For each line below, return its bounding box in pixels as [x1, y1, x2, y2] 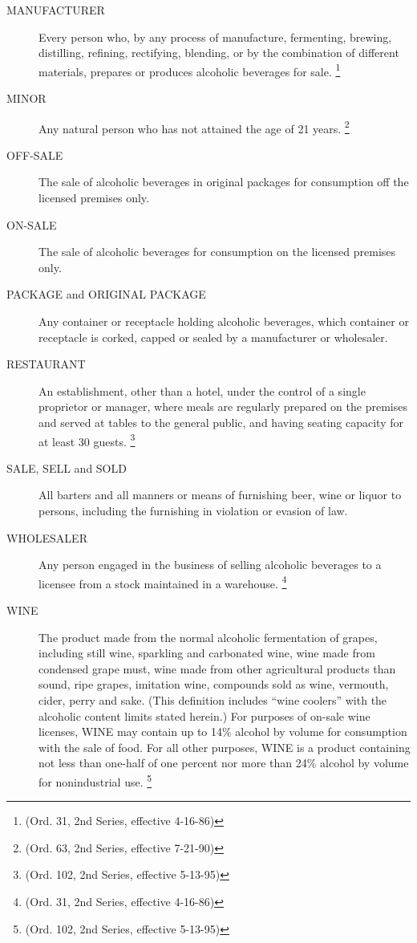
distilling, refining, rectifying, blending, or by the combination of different [38, 44, 399, 61]
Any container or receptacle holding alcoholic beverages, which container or [38, 313, 409, 330]
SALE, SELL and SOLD [6, 459, 127, 476]
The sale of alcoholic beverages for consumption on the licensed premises [38, 243, 396, 260]
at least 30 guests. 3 [38, 430, 136, 449]
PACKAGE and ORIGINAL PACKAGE [6, 286, 206, 303]
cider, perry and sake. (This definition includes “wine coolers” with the [38, 692, 387, 709]
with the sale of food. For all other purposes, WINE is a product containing [38, 738, 411, 755]
